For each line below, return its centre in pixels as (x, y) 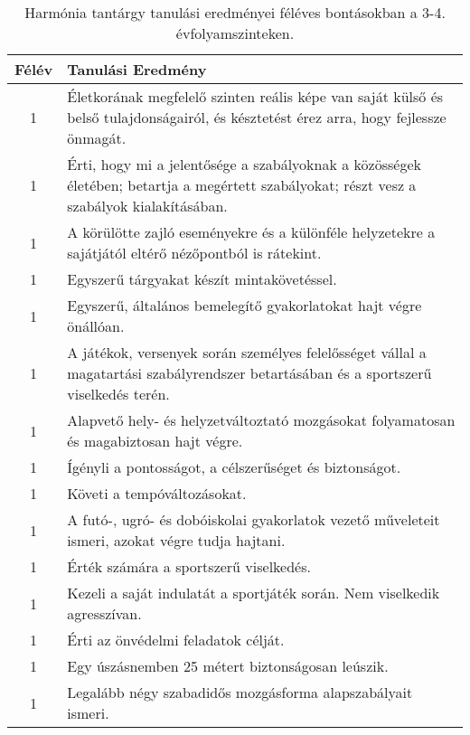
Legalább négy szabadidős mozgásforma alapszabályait (240, 692)
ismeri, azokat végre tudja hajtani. (176, 540)
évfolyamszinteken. (235, 33)
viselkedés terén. (118, 394)
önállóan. (96, 326)
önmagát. (97, 138)
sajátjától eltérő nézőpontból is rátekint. (194, 253)
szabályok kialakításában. (147, 206)
